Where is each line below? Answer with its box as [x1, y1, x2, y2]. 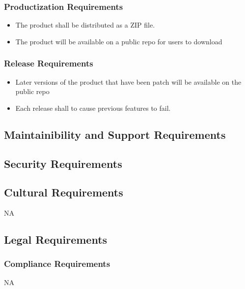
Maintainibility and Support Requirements [4, 127, 226, 142]
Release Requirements [4, 57, 93, 69]
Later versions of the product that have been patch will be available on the [15, 76, 242, 87]
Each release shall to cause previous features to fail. [15, 102, 171, 113]
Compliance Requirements [4, 257, 110, 270]
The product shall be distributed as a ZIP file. [15, 20, 155, 30]
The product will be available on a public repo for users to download [15, 36, 222, 46]
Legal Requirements [4, 232, 108, 247]
